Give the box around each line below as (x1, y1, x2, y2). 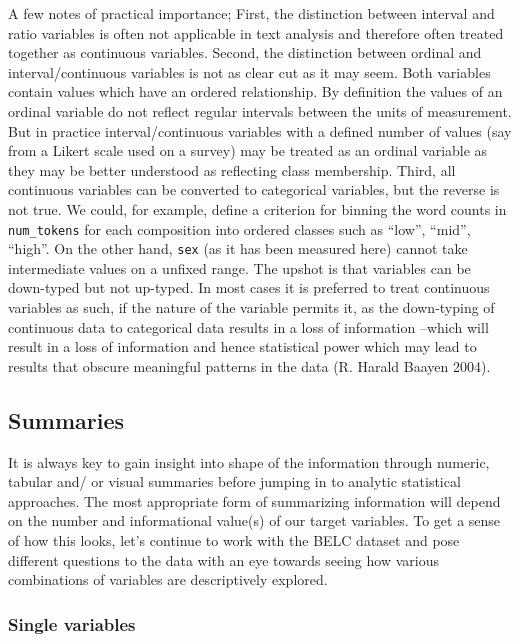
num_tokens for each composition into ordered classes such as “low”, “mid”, (8, 218, 471, 239)
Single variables (8, 611, 136, 636)
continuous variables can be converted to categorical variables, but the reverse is (8, 179, 500, 200)
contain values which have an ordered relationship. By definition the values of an (8, 81, 503, 102)
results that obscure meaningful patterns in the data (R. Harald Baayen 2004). (8, 355, 491, 376)
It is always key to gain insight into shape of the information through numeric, (8, 451, 490, 472)
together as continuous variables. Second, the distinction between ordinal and (8, 42, 482, 63)
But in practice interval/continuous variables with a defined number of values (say (8, 120, 512, 141)
